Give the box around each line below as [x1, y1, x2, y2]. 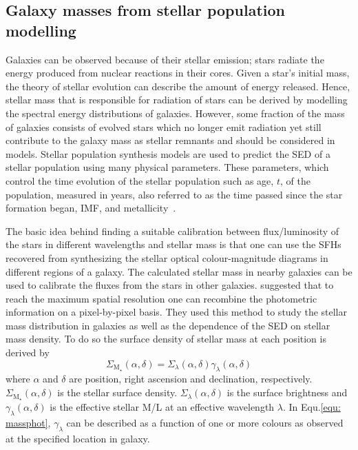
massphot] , [6, 415, 51, 429]
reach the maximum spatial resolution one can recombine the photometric [6, 291, 317, 305]
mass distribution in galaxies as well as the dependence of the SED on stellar [6, 318, 330, 332]
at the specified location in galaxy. [6, 431, 150, 445]
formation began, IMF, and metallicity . [6, 201, 176, 215]
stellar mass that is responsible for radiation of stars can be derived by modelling [6, 92, 348, 107]
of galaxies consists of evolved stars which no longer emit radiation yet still [6, 119, 322, 134]
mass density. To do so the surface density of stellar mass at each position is [6, 331, 326, 346]
